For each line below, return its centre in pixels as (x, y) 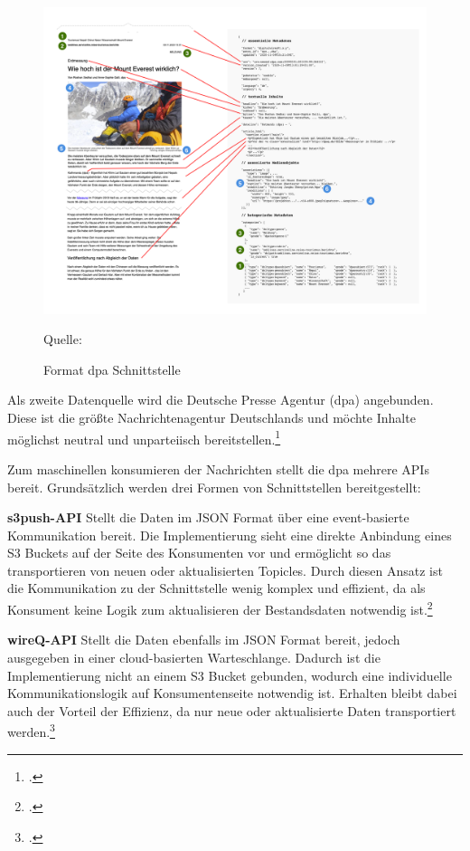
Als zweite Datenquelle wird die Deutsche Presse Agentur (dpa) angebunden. (221, 400)
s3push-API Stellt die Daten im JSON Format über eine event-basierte (208, 517)
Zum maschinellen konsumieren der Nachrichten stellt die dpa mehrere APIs (218, 469)
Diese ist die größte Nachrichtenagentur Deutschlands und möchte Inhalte (211, 418)
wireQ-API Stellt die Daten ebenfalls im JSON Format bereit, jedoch (204, 640)
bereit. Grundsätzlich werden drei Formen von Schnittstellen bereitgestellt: (214, 487)
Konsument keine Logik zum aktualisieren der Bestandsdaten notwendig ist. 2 (220, 608)
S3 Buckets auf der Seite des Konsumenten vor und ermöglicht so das (199, 553)
